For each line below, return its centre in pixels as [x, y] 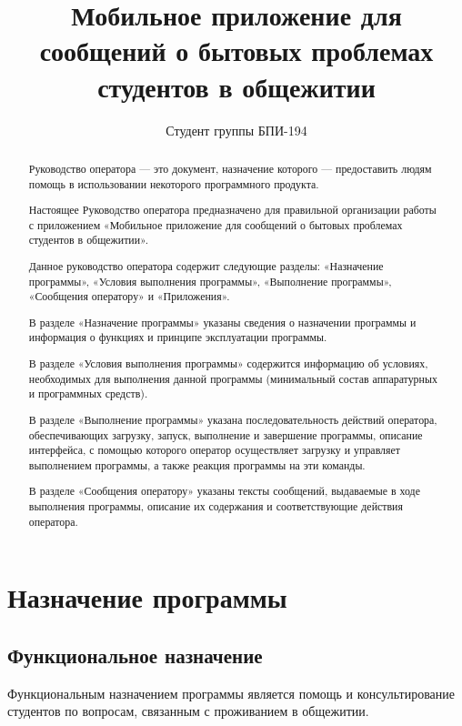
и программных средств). [88, 393]
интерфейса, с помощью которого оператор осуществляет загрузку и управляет [214, 450]
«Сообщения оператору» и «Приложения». [129, 296]
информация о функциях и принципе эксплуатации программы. [178, 337]
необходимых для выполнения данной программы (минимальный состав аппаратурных [233, 378]
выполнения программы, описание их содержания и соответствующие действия [216, 506]
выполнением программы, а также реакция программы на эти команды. [197, 464]
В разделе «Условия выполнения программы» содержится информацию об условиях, [228, 363]
